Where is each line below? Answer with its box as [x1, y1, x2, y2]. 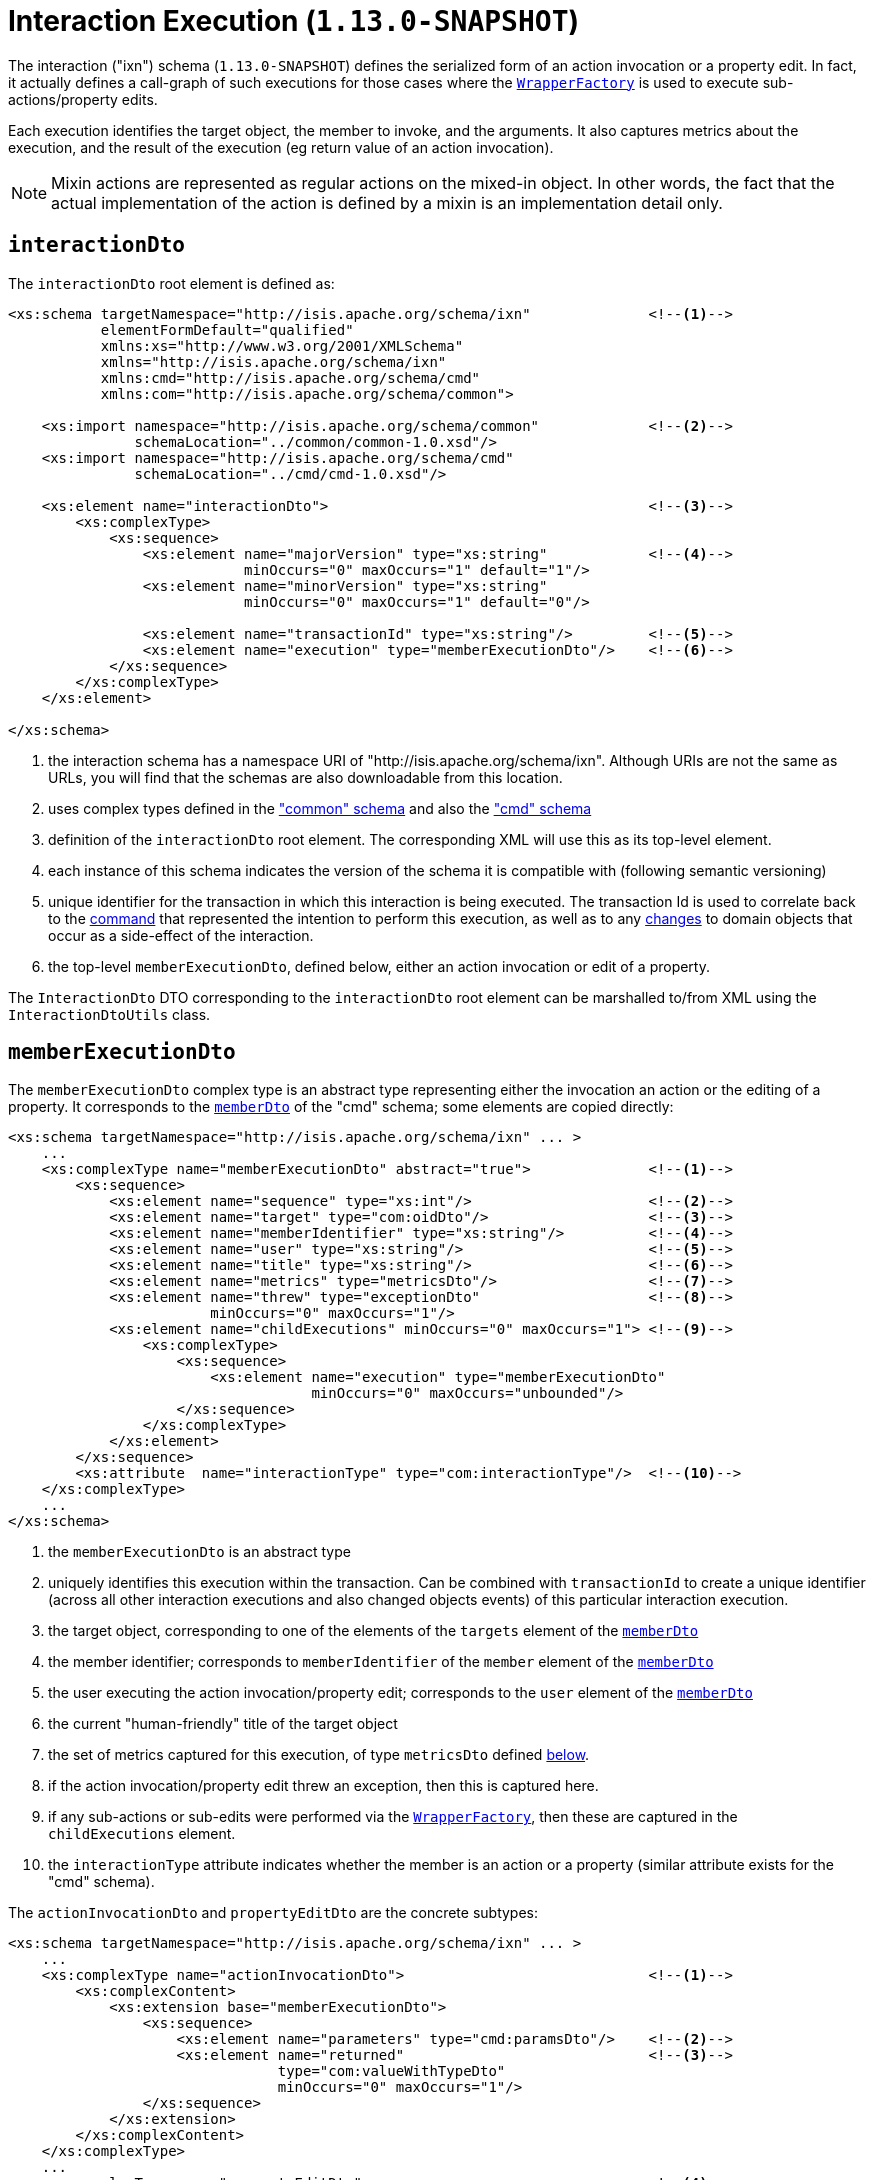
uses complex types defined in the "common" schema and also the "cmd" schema [48, 799, 592, 817]
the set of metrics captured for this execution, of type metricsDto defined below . [48, 1746, 590, 1764]
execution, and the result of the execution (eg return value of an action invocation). [8, 138, 554, 156]
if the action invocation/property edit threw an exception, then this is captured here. [48, 1777, 599, 1795]
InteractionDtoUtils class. [8, 1005, 211, 1023]
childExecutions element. [48, 1825, 236, 1843]
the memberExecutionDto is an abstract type [48, 1543, 351, 1561]
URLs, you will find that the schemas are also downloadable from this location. [48, 768, 563, 786]
